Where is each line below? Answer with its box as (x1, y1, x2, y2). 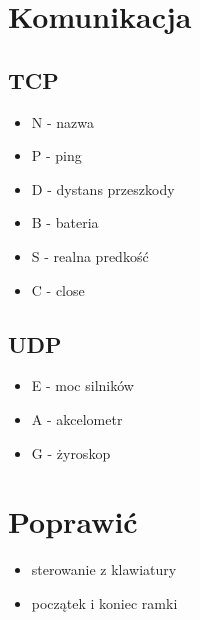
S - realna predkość (31, 245, 149, 266)
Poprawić (8, 501, 138, 542)
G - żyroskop (31, 442, 111, 463)
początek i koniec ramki (31, 592, 178, 613)
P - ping (31, 145, 82, 166)
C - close (31, 279, 85, 300)
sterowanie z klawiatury (31, 559, 177, 580)
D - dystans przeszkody (31, 178, 175, 199)
